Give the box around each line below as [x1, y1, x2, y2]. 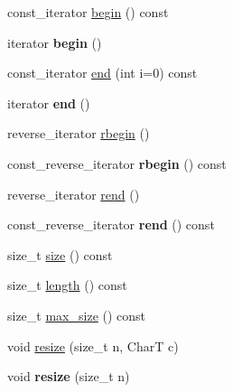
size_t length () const [7, 275, 127, 294]
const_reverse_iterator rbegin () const [7, 154, 227, 173]
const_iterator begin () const [7, 3, 169, 21]
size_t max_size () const [7, 305, 146, 324]
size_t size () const [7, 245, 113, 264]
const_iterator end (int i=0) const [7, 63, 198, 82]
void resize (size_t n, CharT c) [7, 336, 179, 355]
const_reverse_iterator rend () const [7, 215, 215, 234]
